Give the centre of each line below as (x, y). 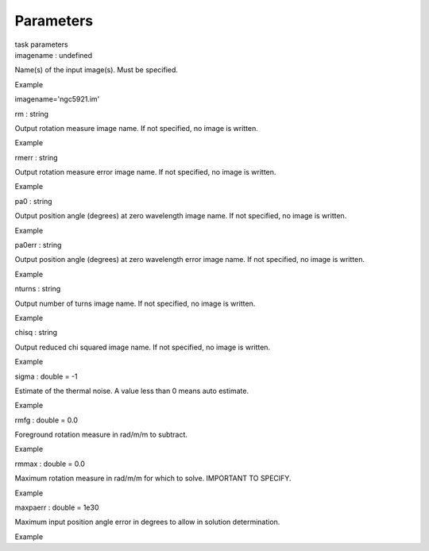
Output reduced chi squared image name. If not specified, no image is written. (142, 347)
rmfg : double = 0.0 (46, 420)
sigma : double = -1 (46, 376)
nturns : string (38, 289)
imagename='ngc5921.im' (57, 99)
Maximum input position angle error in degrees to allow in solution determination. (147, 522)
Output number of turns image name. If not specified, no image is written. (135, 303)
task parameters (41, 44)
